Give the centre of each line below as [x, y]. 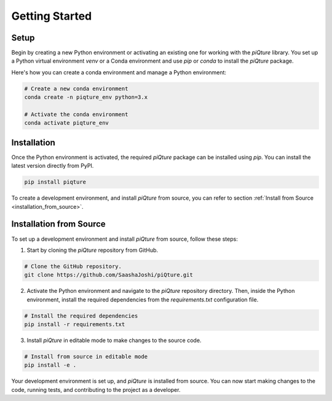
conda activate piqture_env [66, 123]
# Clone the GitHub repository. [73, 266]
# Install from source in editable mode [86, 357]
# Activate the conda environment [76, 115]
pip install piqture [55, 182]
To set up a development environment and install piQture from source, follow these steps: [124, 239]
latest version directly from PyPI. [53, 166]
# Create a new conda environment [76, 88]
